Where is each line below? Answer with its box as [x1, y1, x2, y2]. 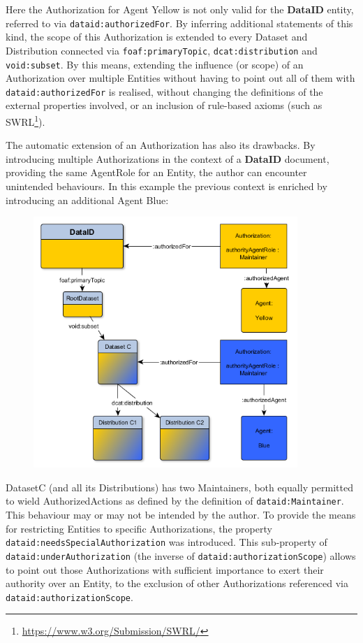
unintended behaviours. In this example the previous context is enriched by [6, 179, 327, 194]
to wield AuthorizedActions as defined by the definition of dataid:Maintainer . [6, 493, 344, 508]
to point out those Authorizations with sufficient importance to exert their [6, 562, 324, 577]
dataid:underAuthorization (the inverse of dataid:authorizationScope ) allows [6, 548, 356, 563]
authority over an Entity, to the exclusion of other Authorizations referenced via [6, 576, 349, 591]
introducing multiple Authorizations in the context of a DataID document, [6, 151, 329, 166]
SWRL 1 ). [6, 113, 45, 129]
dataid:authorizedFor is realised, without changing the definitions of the [6, 84, 323, 99]
